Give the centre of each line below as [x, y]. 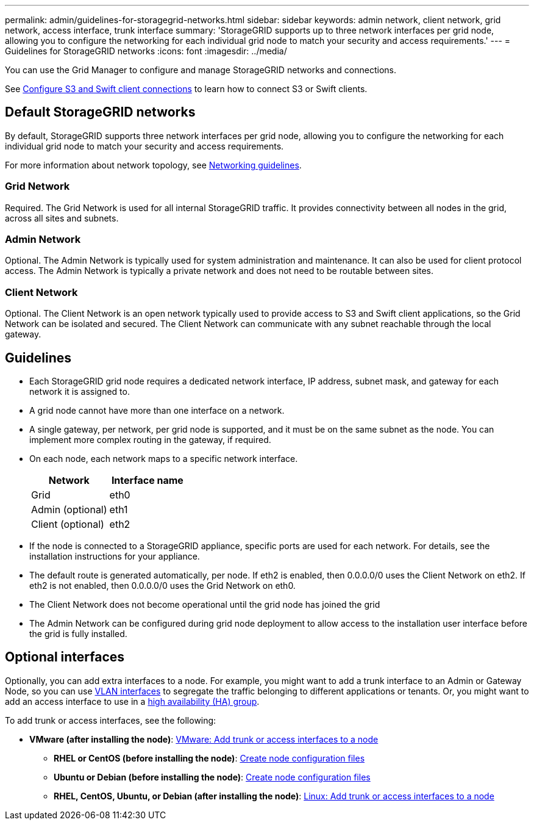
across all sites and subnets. [62, 218]
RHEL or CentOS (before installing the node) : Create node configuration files [209, 758]
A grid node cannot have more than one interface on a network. [157, 410]
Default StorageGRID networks [100, 112]
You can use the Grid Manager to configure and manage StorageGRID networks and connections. [201, 70]
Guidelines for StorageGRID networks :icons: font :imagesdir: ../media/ [146, 51]
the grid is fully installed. [78, 633]
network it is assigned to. [80, 391]
